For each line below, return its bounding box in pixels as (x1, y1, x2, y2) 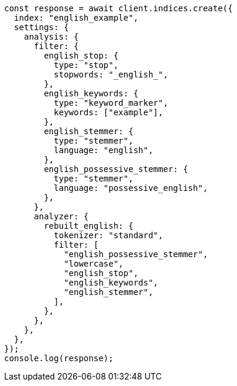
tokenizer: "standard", (54, 231, 163, 240)
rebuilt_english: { (44, 221, 134, 231)
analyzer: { (34, 212, 89, 221)
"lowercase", (64, 259, 124, 268)
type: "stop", (54, 60, 119, 70)
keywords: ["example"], (54, 108, 163, 117)
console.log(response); (4, 353, 114, 363)
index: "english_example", (14, 13, 139, 22)
